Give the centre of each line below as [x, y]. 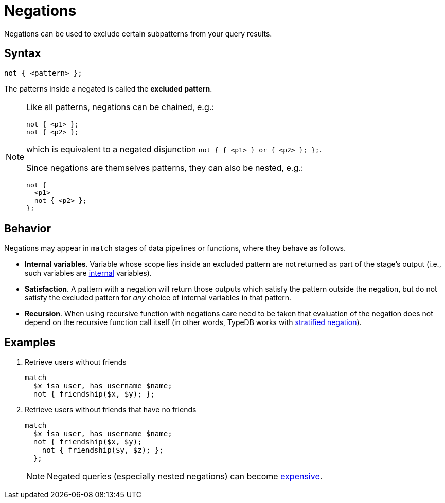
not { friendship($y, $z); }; [103, 450]
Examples [30, 342]
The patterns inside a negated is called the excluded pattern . [108, 88]
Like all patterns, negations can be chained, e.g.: [120, 107]
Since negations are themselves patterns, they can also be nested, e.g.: [165, 167]
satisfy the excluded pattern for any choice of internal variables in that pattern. [158, 298]
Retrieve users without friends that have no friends [111, 410]
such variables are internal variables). [88, 273]
